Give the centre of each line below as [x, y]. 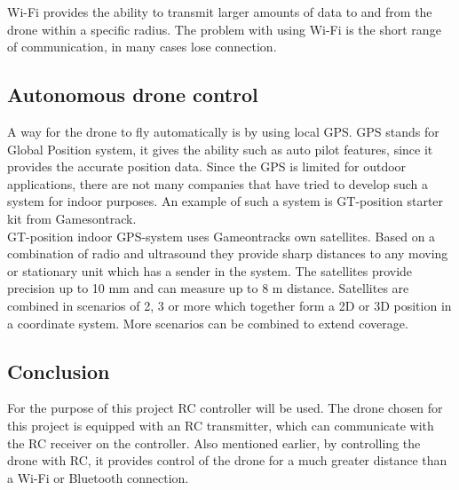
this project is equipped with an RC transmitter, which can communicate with [221, 425]
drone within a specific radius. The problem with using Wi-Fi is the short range [224, 29]
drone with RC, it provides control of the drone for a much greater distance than [227, 460]
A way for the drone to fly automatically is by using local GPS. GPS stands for [223, 131]
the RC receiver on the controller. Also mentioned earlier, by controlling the [214, 443]
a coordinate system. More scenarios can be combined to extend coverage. [208, 323]
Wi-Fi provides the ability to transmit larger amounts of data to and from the [220, 12]
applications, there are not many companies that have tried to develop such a [218, 183]
